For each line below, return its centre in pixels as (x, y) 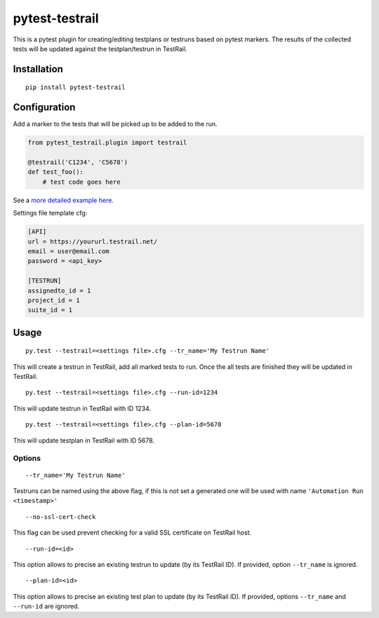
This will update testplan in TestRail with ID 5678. (84, 440)
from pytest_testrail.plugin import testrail (107, 143)
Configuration (44, 108)
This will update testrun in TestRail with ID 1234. (82, 408)
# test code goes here (81, 182)
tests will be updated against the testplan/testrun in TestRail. (100, 48)
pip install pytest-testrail (75, 87)
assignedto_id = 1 (59, 290)
